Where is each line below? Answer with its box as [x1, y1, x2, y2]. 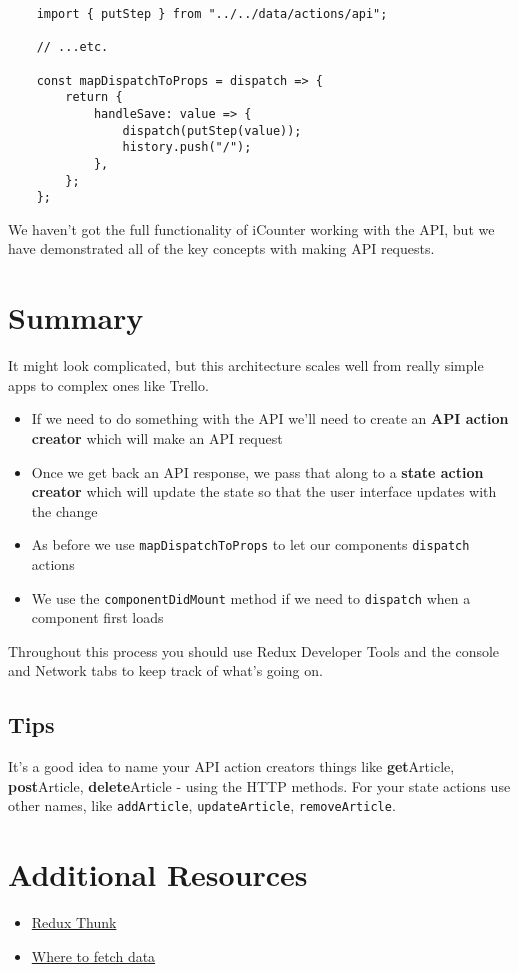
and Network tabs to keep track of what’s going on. [8, 660, 323, 681]
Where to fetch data [31, 945, 156, 966]
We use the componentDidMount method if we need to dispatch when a [31, 587, 471, 608]
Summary [8, 297, 144, 338]
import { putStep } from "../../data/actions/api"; [36, 7, 388, 21]
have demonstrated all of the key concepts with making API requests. [8, 238, 435, 259]
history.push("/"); [122, 140, 252, 155]
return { [65, 90, 123, 105]
